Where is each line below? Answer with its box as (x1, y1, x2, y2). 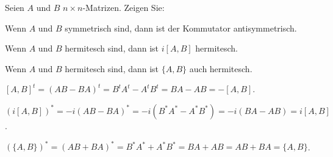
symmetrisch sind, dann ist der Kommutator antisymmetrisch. (65, 21, 297, 34)
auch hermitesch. (189, 62, 252, 75)
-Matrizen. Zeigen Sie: (82, 1, 165, 13)
